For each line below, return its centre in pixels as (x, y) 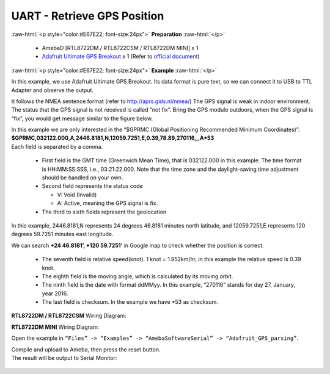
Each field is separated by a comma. (57, 146)
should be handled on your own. (82, 178)
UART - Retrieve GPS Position (88, 16)
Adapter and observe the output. (53, 90)
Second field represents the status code (92, 186)
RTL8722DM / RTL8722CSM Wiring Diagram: (69, 316)
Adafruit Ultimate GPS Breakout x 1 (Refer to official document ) (121, 56)
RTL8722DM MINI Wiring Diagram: (55, 327)
